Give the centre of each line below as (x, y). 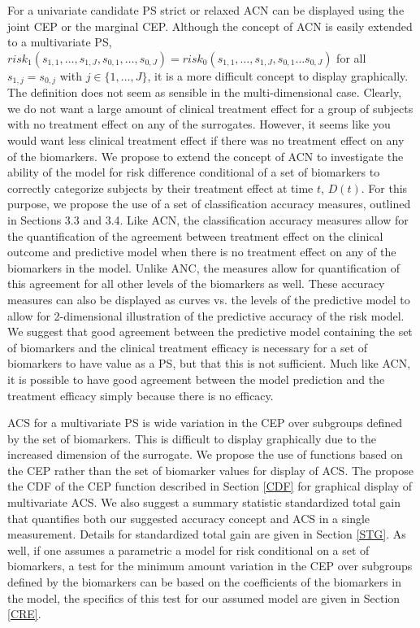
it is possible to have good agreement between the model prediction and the (196, 379)
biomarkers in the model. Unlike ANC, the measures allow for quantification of (204, 267)
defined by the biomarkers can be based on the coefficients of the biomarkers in (204, 582)
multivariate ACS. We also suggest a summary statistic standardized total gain (204, 502)
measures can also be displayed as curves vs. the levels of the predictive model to (209, 299)
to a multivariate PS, (60, 42)
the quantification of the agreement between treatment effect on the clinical (195, 235)
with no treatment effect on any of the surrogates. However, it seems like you (199, 124)
